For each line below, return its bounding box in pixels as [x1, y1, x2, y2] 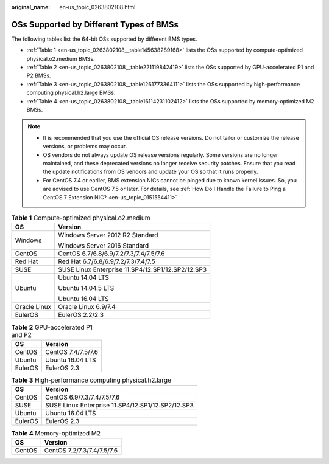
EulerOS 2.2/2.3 [58, 311, 104, 319]
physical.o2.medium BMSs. [26, 55, 95, 62]
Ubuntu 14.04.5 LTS [58, 284, 115, 293]
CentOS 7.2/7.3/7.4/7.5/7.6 [44, 446, 118, 455]
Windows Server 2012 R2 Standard [58, 231, 158, 240]
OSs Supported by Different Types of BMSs [11, 19, 179, 30]
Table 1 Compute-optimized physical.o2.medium [11, 213, 150, 222]
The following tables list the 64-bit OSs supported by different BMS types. [11, 35, 197, 43]
